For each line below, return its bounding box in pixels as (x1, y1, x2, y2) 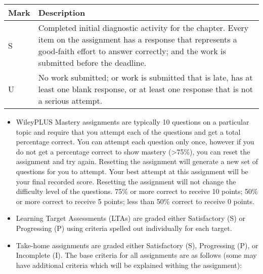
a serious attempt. (38, 95, 103, 106)
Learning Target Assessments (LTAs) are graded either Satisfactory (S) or (16, 213, 245, 223)
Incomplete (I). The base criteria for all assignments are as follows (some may (16, 250, 257, 260)
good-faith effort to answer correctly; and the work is (38, 45, 226, 57)
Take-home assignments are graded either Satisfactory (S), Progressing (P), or (16, 240, 258, 250)
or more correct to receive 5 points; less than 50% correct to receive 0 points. (16, 195, 254, 206)
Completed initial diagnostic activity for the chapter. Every (38, 22, 249, 33)
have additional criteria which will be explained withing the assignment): (16, 259, 242, 270)
